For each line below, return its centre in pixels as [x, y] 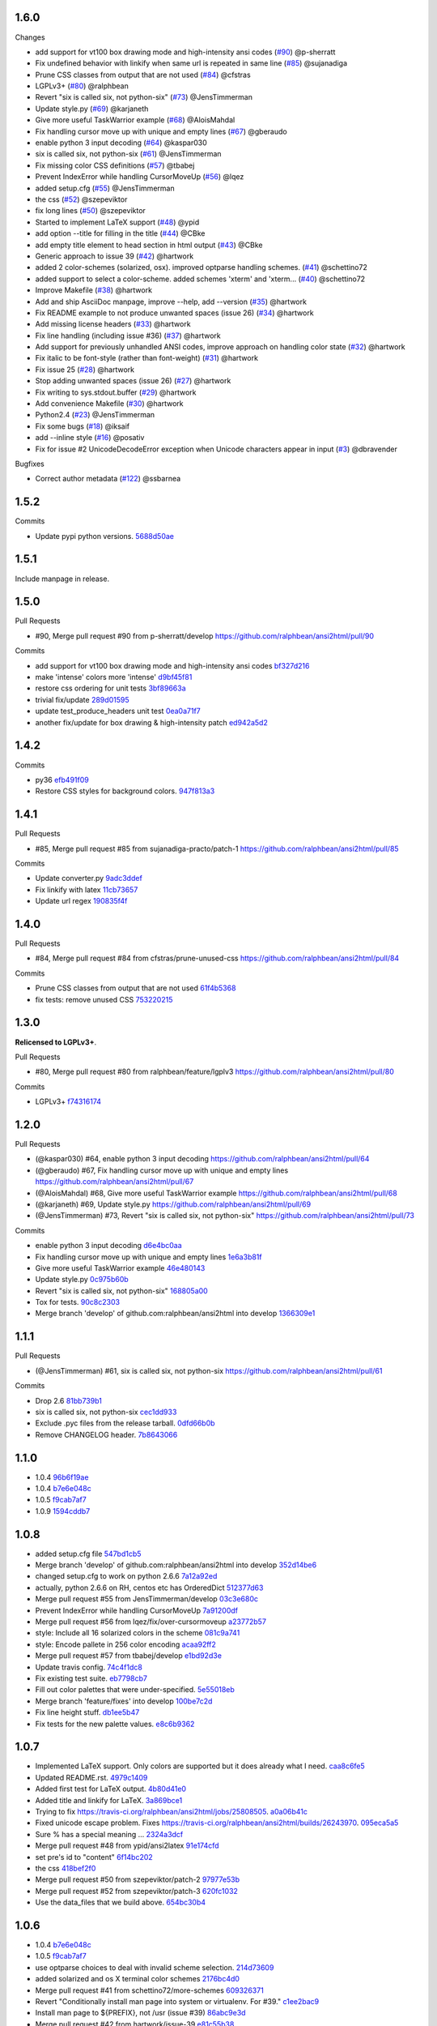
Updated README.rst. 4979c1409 [91, 1777]
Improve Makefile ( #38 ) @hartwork [94, 290]
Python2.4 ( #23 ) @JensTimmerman [95, 415]
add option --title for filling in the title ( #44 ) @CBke [120, 233]
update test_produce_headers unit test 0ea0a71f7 [118, 711]
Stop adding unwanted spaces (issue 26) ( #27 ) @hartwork [133, 381]
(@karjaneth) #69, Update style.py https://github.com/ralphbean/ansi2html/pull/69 [173, 1204]
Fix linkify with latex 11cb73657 [87, 889]
